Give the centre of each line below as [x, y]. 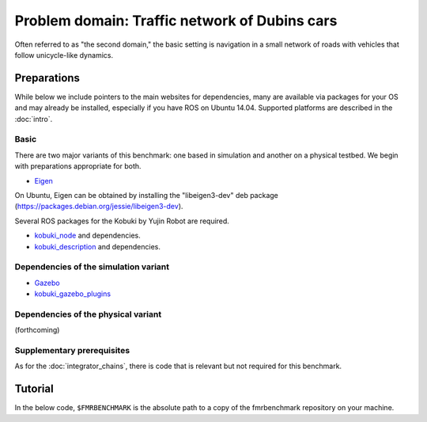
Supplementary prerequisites [72, 350]
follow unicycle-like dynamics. [64, 55]
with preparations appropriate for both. [78, 166]
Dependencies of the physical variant [88, 314]
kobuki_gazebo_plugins [72, 294]
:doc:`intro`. [34, 119]
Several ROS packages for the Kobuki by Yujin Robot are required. [122, 221]
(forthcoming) [37, 330]
